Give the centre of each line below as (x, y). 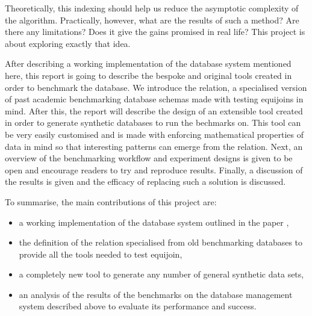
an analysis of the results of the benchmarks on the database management (156, 294)
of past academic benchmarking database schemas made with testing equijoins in (154, 99)
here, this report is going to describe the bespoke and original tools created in (148, 75)
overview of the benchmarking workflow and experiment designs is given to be (149, 158)
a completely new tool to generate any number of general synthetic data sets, (161, 274)
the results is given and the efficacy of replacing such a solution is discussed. (145, 181)
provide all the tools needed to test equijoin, (101, 254)
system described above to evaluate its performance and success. (138, 306)
